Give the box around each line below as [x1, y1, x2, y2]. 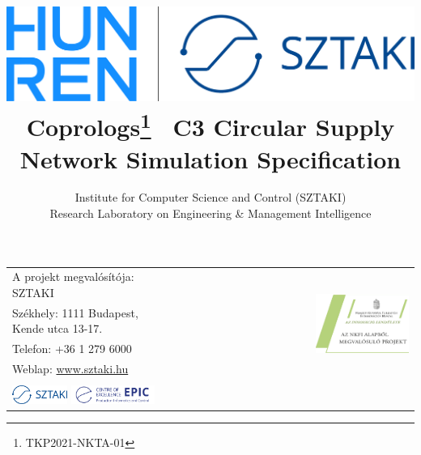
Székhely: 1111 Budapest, [12, 304, 138, 321]
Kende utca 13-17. [12, 320, 103, 337]
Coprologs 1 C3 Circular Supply [26, 107, 395, 143]
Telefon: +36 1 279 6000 [12, 340, 132, 357]
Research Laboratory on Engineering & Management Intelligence [49, 205, 372, 222]
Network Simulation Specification [19, 142, 402, 175]
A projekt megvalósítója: [12, 268, 134, 285]
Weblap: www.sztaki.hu [12, 360, 129, 377]
